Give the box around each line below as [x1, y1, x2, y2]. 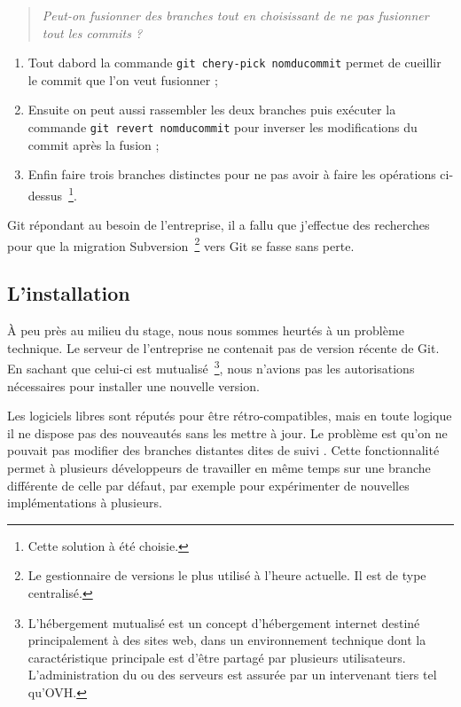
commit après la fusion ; [27, 135, 160, 153]
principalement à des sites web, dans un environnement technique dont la [27, 631, 426, 649]
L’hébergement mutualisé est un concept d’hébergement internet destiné [27, 613, 420, 632]
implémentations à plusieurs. [7, 493, 162, 512]
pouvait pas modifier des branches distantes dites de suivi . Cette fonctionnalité [7, 441, 440, 460]
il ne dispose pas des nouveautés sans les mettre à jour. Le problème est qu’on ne [7, 423, 448, 442]
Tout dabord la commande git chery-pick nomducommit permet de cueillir [27, 53, 441, 72]
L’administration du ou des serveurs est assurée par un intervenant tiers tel [27, 665, 437, 684]
